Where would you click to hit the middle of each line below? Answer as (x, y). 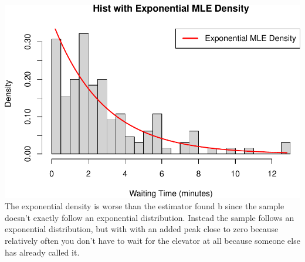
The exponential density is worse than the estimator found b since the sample (145, 206)
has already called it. (42, 252)
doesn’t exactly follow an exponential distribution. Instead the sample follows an (150, 217)
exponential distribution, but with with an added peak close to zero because (142, 229)
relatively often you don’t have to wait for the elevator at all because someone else (152, 241)
